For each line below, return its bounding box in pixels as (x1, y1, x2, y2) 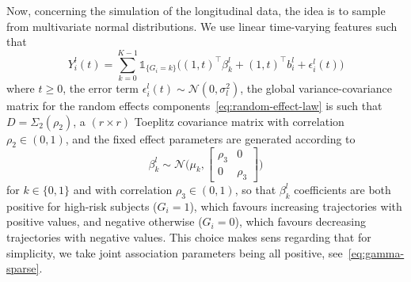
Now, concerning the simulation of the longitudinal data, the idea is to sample (6, 2, 386, 18)
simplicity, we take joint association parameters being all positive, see (6, 244, 343, 261)
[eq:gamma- (348, 244, 405, 261)
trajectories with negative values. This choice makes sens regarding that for (6, 228, 371, 245)
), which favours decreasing (234, 213, 366, 230)
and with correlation (73, 181, 173, 197)
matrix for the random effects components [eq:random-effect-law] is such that (6, 97, 382, 113)
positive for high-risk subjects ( (6, 197, 158, 214)
